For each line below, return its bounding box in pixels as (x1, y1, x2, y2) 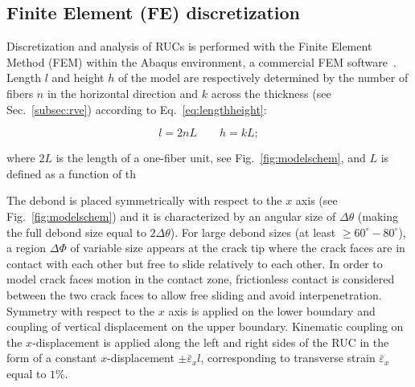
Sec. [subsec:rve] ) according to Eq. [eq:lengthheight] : (6, 100, 267, 117)
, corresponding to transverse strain (200, 349, 376, 366)
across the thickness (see (211, 84, 331, 101)
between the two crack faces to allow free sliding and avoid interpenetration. (6, 286, 382, 303)
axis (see (295, 192, 338, 209)
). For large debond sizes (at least (170, 223, 336, 240)
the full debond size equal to (6, 223, 146, 240)
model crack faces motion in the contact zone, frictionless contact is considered (6, 271, 395, 287)
